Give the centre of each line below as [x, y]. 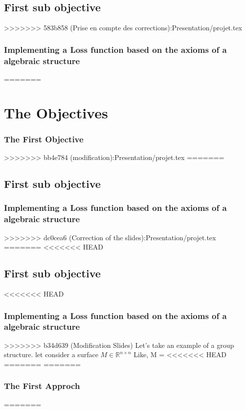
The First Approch [42, 386]
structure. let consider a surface [51, 354]
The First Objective [44, 139]
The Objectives [56, 112]
